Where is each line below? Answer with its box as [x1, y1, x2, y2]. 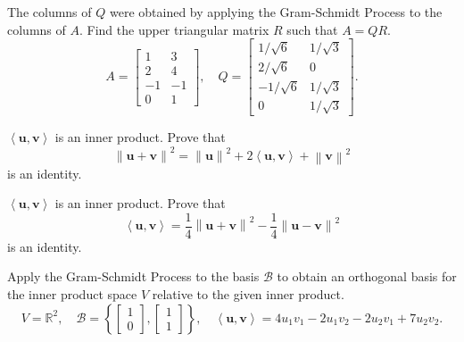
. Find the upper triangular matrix [79, 20, 269, 38]
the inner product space [7, 284, 137, 303]
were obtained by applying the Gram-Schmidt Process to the [109, 3, 443, 21]
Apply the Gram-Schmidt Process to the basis [7, 267, 260, 286]
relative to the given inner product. [152, 284, 344, 303]
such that [286, 20, 338, 38]
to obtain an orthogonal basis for [277, 267, 457, 286]
